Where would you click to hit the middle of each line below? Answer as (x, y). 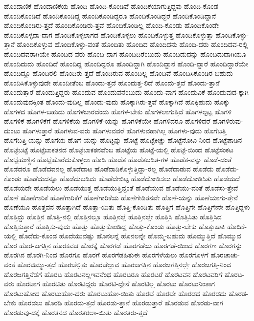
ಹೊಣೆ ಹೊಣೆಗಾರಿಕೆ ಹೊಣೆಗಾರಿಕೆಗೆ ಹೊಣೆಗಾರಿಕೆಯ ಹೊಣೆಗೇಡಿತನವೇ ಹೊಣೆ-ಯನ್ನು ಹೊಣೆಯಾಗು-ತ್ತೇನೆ (121, 197)
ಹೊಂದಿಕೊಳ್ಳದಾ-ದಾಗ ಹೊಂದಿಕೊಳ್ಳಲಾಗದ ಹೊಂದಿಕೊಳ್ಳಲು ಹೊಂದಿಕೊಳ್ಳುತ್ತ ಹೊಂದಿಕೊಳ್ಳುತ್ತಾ (109, 34)
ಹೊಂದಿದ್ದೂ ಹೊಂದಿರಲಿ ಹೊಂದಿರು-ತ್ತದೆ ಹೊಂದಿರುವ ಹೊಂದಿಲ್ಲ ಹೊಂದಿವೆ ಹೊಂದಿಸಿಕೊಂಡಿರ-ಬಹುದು (118, 73)
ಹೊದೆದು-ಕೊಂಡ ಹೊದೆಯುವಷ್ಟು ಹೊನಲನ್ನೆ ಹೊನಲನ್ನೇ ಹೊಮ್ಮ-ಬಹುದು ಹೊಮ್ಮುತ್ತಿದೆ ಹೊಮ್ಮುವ (130, 236)
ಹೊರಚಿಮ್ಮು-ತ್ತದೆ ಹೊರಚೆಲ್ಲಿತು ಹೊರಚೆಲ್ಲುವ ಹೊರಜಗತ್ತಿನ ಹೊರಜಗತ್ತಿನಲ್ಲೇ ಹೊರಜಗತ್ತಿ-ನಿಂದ (124, 265)
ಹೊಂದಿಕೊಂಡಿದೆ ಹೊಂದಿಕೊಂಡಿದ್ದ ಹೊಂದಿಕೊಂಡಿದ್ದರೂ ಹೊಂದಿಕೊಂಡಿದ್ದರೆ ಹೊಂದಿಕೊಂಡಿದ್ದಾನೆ (110, 15)
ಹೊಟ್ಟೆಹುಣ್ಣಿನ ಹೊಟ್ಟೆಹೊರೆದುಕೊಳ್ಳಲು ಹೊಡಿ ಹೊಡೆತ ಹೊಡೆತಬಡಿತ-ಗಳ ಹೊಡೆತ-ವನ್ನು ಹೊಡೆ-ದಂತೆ (118, 159)
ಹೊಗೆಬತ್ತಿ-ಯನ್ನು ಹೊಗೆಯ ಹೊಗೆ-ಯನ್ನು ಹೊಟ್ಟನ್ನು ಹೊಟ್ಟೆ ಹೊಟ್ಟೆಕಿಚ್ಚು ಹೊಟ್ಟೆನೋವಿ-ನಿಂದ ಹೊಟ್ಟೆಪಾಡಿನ (123, 140)
